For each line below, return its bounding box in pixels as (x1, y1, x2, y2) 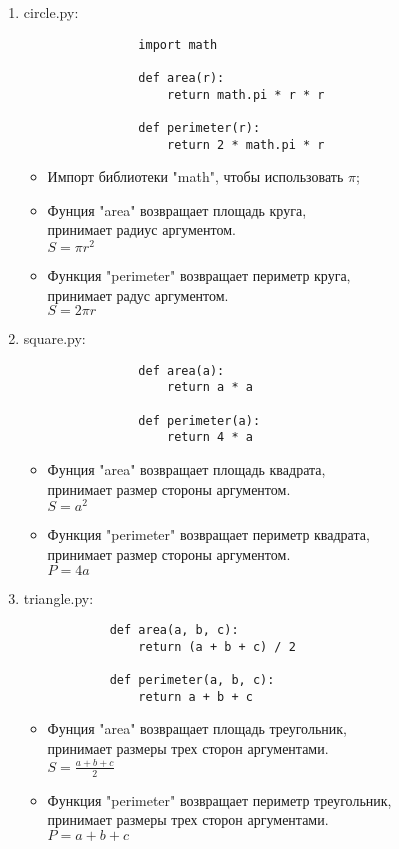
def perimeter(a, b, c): (109, 673, 275, 688)
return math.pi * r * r (166, 87, 325, 102)
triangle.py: (23, 587, 94, 608)
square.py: (23, 328, 86, 349)
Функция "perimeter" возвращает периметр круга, (47, 265, 351, 286)
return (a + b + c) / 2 (138, 639, 296, 654)
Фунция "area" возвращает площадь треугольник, (47, 718, 347, 739)
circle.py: (23, 2, 79, 22)
